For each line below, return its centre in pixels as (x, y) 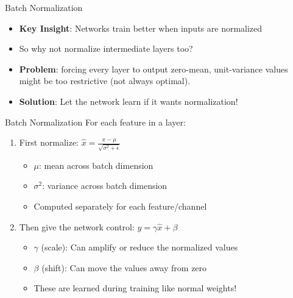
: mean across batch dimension (96, 165)
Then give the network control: (77, 226)
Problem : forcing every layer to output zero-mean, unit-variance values (154, 69)
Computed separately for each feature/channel (120, 206)
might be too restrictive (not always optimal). (105, 81)
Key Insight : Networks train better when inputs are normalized (141, 28)
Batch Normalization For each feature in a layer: (95, 122)
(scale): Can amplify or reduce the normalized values (139, 247)
